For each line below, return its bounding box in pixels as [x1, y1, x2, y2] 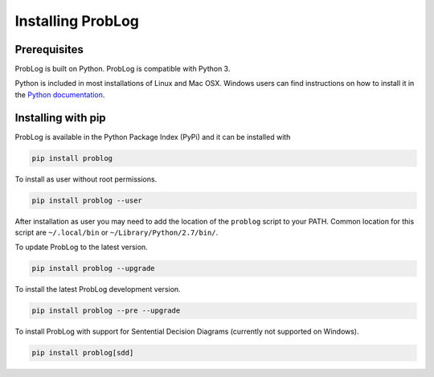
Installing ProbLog [14, 12, 140, 30]
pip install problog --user [31, 195, 142, 205]
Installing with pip [14, 111, 106, 125]
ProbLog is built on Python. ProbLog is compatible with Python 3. [14, 64, 231, 74]
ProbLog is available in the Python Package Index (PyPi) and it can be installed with [14, 132, 291, 141]
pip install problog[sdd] [31, 348, 134, 358]
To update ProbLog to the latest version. [14, 242, 148, 252]
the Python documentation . [14, 89, 105, 100]
